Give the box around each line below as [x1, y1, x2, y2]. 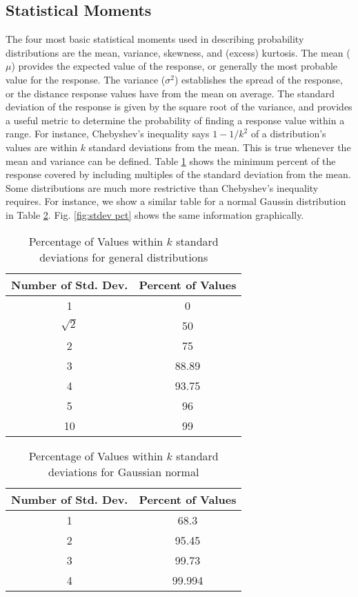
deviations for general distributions [39, 248, 208, 265]
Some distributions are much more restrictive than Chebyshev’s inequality [6, 180, 319, 195]
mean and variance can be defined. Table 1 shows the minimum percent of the [6, 153, 336, 168]
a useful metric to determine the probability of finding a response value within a [6, 112, 345, 127]
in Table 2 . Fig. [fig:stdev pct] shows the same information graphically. [6, 207, 304, 222]
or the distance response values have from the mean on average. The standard [6, 86, 335, 100]
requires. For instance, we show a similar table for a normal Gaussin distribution [6, 194, 346, 208]
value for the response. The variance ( [6, 72, 166, 86]
